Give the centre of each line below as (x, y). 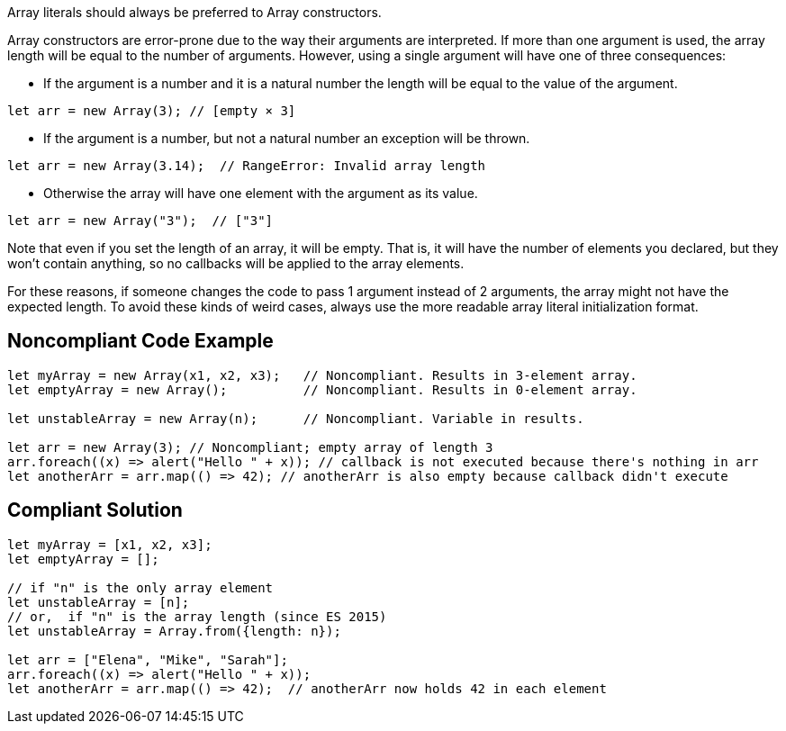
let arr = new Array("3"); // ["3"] (140, 221)
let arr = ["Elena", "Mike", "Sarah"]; (148, 659)
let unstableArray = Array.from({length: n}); (174, 631)
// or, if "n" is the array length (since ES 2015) (197, 616)
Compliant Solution (95, 510)
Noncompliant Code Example (140, 341)
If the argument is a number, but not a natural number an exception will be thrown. (287, 138)
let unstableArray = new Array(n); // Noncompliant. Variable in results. (296, 418)
